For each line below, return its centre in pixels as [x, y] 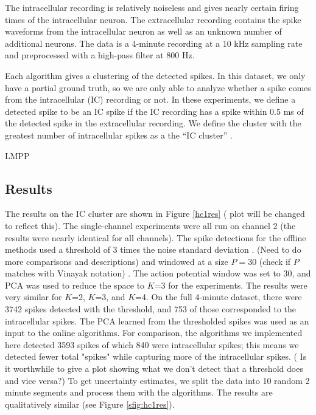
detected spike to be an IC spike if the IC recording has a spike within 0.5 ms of [154, 111]
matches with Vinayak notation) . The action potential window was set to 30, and [158, 273]
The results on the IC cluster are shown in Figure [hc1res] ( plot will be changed [155, 214]
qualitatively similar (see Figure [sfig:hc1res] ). [90, 404]
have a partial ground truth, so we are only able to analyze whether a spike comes [158, 87]
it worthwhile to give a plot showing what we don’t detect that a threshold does [154, 369]
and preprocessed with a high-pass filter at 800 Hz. [100, 55]
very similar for [33, 297]
